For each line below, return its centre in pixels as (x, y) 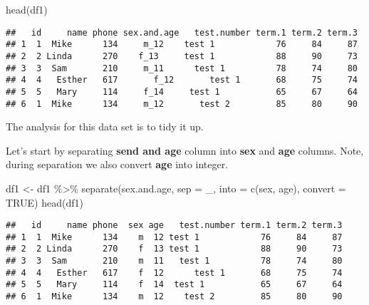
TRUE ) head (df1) (45, 202)
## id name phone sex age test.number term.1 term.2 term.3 (174, 226)
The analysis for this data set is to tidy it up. (105, 126)
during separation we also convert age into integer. (117, 164)
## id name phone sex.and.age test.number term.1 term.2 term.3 (182, 32)
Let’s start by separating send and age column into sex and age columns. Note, (185, 150)
